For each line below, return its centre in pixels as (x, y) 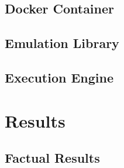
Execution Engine (59, 77)
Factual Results (52, 158)
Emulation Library (62, 43)
